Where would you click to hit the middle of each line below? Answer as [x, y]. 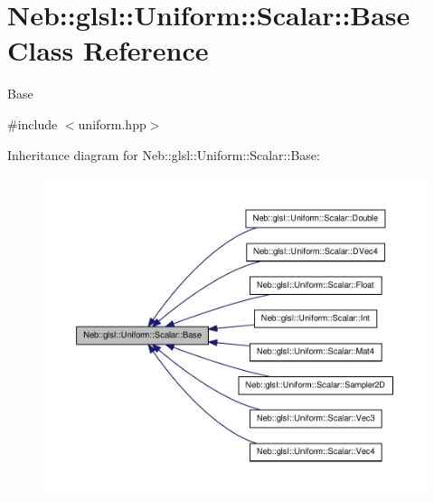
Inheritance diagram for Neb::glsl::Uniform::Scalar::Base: [164, 154]
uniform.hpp [112, 123]
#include [33, 123]
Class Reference [108, 50]
